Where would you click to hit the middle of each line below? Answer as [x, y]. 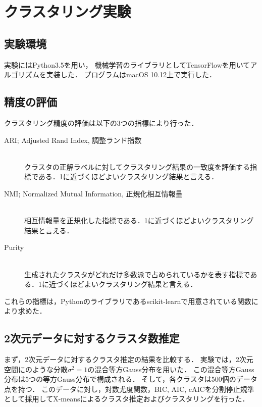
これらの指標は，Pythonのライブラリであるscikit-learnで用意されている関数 [128, 301]
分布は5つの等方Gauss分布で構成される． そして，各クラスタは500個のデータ [131, 379]
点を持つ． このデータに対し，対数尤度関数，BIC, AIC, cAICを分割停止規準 [129, 389]
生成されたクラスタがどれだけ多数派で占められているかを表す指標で [137, 274]
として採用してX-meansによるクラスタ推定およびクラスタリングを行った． [127, 399]
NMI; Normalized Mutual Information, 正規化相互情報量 [93, 193]
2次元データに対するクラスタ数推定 [92, 338]
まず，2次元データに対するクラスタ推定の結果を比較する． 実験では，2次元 [129, 359]
